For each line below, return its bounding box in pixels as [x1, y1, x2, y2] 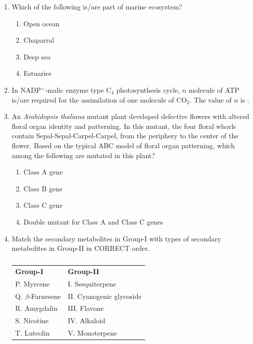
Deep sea [23, 51, 51, 61]
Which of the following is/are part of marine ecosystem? [11, 1, 182, 11]
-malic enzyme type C [45, 84, 111, 95]
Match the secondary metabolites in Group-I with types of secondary [11, 233, 221, 243]
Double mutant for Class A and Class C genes [23, 216, 163, 227]
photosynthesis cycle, [116, 84, 180, 95]
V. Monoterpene [68, 328, 117, 338]
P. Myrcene [15, 278, 50, 288]
